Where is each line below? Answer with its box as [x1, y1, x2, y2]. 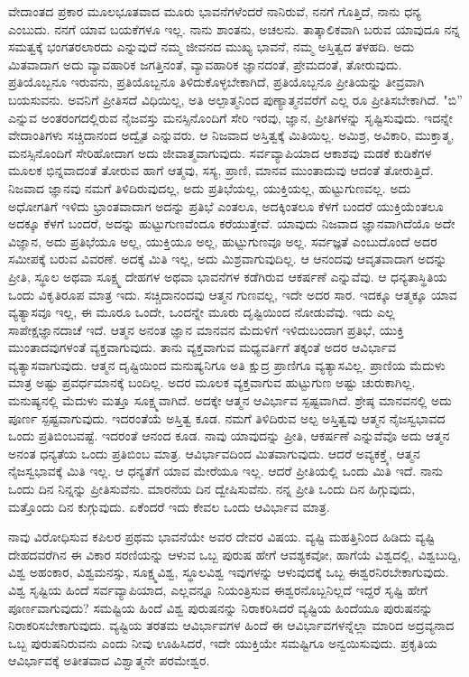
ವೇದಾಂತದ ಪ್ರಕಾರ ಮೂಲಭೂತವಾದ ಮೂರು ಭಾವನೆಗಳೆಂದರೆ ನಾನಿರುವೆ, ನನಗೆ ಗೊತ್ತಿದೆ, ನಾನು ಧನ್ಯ [8, 2, 421, 20]
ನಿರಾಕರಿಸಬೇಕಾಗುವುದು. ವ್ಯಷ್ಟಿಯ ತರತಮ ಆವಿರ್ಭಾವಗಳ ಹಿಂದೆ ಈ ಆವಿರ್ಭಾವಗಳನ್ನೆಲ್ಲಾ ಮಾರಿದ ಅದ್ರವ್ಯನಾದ [8, 616, 455, 635]
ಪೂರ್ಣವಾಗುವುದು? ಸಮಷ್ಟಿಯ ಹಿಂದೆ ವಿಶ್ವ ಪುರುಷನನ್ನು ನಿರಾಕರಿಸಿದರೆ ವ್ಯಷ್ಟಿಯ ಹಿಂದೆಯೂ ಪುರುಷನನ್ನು [8, 598, 433, 617]
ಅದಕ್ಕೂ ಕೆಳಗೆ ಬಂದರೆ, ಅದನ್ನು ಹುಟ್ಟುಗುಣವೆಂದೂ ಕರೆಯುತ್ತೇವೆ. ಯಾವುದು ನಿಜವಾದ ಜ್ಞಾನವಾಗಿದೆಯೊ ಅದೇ [8, 214, 455, 233]
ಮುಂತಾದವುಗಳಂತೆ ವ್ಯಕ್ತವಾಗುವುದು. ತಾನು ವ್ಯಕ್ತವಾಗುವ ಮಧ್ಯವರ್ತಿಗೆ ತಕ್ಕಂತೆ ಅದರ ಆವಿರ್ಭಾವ [8, 338, 396, 357]
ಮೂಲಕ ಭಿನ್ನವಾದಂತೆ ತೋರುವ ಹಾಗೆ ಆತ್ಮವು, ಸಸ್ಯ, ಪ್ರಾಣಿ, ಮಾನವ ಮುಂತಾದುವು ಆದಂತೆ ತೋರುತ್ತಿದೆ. [8, 161, 434, 180]
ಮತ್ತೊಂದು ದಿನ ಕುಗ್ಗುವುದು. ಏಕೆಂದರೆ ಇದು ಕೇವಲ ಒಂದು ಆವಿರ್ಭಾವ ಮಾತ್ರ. [8, 496, 330, 515]
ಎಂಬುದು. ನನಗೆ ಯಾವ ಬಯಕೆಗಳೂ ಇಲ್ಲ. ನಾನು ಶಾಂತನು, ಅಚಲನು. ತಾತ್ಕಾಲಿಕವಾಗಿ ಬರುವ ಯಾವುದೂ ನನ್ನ [8, 19, 460, 38]
